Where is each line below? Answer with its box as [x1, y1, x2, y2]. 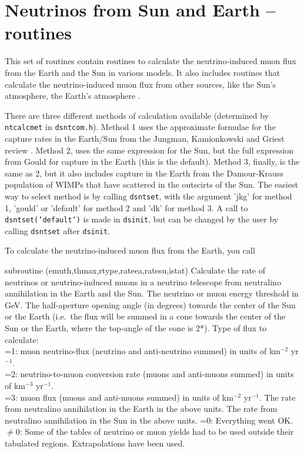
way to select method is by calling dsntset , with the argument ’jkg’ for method [5, 189, 292, 202]
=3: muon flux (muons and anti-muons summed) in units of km [5, 391, 233, 403]
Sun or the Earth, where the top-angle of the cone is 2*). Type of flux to [5, 322, 267, 334]
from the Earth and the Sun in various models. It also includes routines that [5, 66, 280, 78]
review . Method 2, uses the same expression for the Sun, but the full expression [5, 144, 294, 156]
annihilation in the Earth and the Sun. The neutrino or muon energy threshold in [5, 287, 299, 299]
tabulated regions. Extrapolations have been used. [5, 437, 185, 449]
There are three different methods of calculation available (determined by [5, 109, 269, 121]
